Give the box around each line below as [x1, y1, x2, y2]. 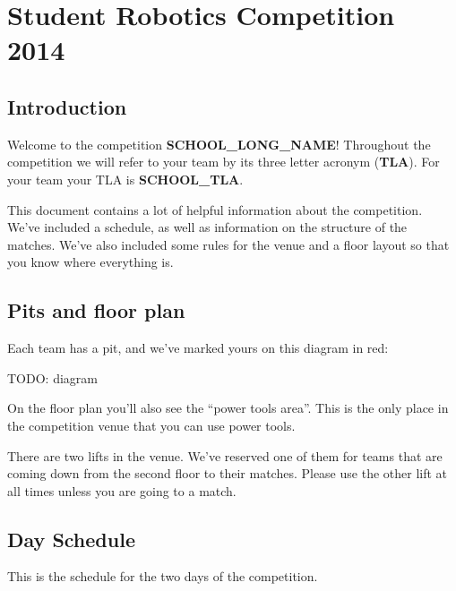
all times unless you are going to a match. [7, 481, 237, 500]
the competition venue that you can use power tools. [7, 415, 296, 434]
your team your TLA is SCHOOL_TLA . [7, 169, 244, 188]
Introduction [7, 92, 127, 120]
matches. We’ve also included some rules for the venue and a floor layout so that [7, 235, 450, 253]
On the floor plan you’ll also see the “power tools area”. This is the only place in [7, 398, 449, 417]
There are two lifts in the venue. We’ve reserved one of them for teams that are [7, 446, 443, 465]
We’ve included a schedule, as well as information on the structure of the [7, 218, 408, 236]
